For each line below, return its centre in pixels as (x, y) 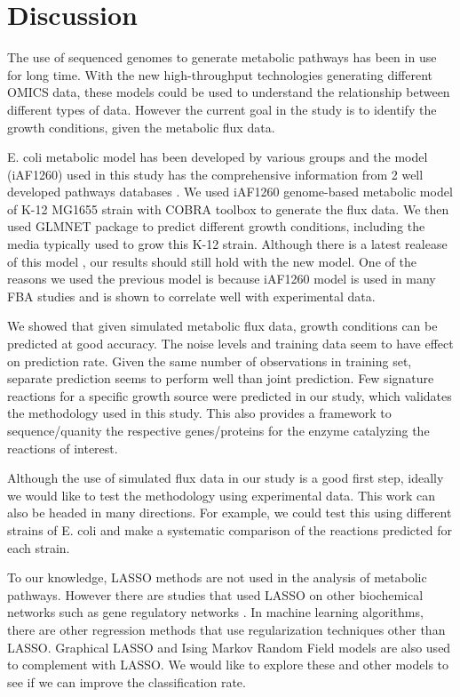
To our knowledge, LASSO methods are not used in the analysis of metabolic (217, 577)
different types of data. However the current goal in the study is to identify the (222, 109)
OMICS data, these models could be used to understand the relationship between (229, 92)
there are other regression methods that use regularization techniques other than (226, 629)
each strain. (39, 547)
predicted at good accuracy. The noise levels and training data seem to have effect (230, 344)
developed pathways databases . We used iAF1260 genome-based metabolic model (230, 192)
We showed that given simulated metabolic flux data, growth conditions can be (222, 326)
